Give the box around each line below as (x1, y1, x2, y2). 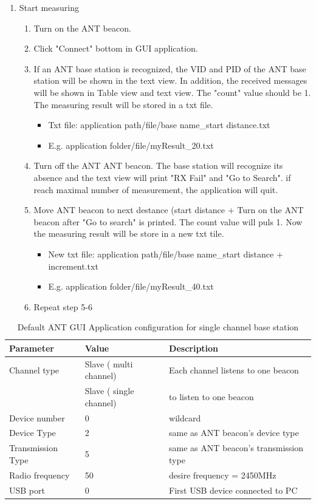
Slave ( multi (84, 357, 133, 370)
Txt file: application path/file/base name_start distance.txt (48, 118, 270, 131)
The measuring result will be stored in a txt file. (33, 98, 213, 111)
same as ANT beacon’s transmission (169, 441, 304, 454)
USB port (9, 483, 45, 496)
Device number (9, 411, 65, 424)
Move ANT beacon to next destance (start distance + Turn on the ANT (33, 203, 304, 216)
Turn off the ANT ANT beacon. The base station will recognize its (33, 159, 283, 172)
